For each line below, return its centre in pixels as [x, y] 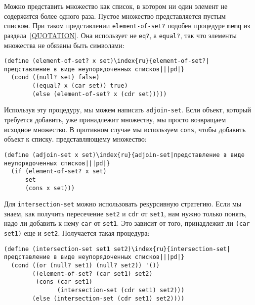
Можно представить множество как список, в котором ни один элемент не [116, 6]
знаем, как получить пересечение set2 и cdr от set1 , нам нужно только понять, [126, 213]
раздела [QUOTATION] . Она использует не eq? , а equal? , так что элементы [120, 35]
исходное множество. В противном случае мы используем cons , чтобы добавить [125, 129]
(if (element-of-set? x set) [59, 172]
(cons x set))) [50, 188]
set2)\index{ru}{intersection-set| [172, 249]
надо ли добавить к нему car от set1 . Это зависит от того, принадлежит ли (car [127, 223]
